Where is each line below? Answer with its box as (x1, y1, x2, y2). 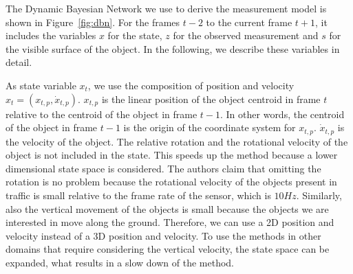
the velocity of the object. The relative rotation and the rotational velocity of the (6, 134, 348, 148)
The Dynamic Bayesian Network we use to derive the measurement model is (6, 1, 327, 15)
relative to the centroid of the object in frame (6, 106, 197, 121)
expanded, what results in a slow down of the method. (6, 255, 234, 269)
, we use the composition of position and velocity (87, 78, 295, 92)
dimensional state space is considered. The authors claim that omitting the (6, 161, 321, 175)
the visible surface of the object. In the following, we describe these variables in (6, 41, 340, 56)
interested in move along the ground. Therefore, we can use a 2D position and (6, 215, 334, 229)
